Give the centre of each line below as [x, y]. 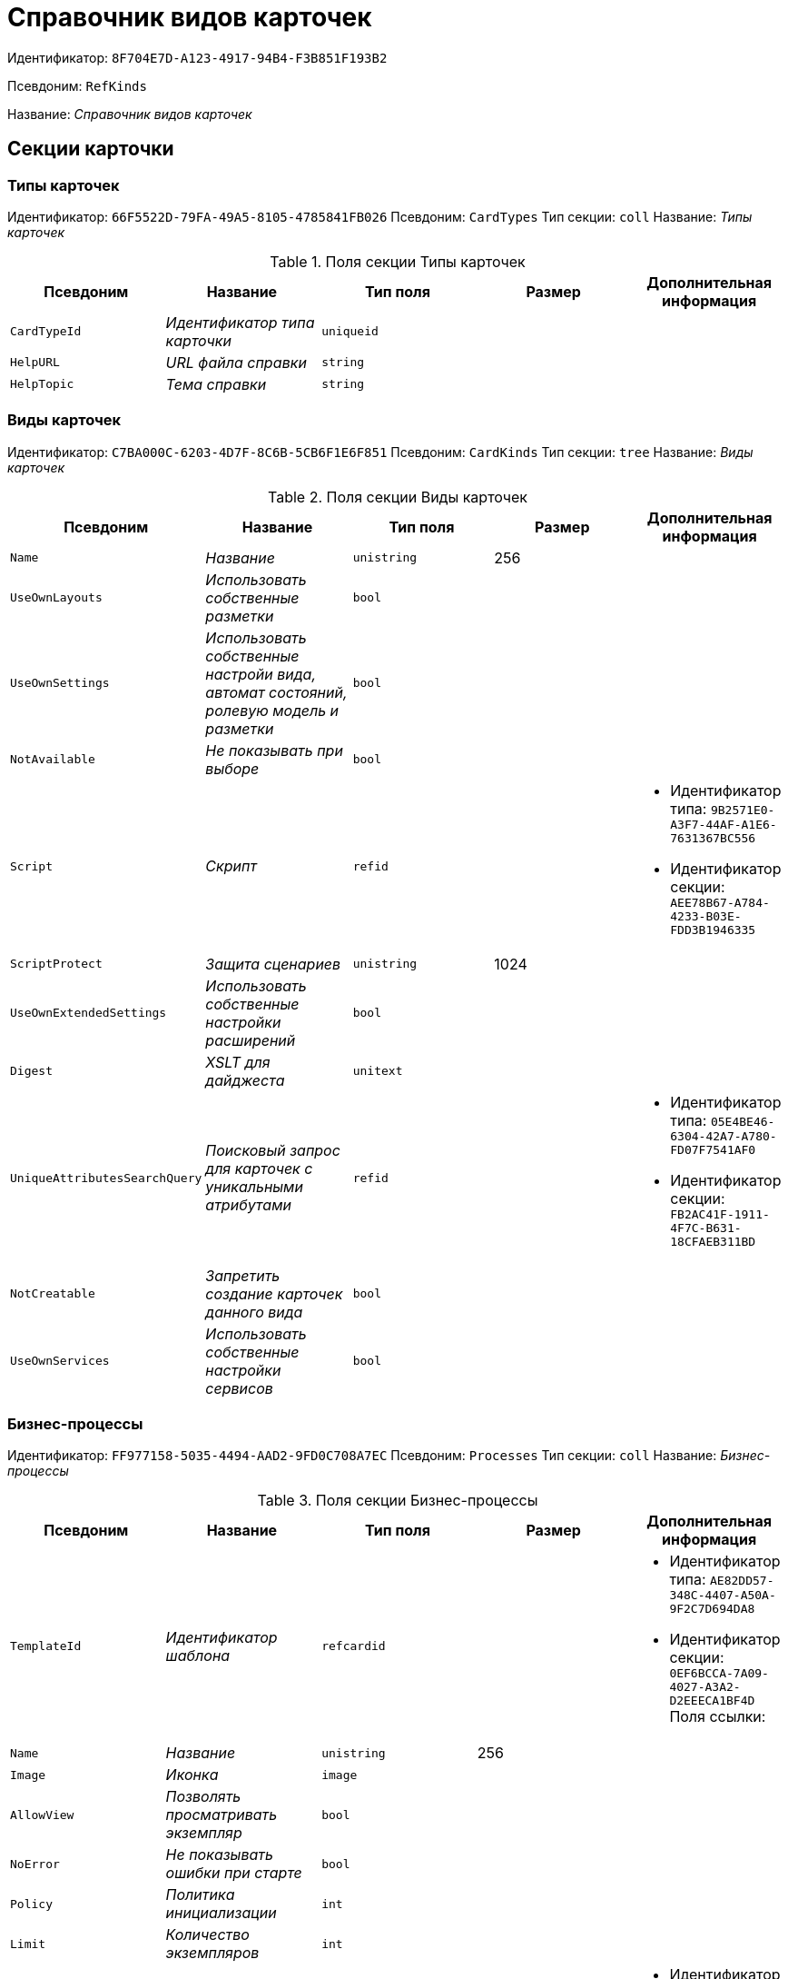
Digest [31, 1071]
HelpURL [35, 363]
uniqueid [350, 332]
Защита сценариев [273, 964]
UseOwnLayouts [56, 598]
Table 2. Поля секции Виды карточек [398, 497]
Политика [200, 1895]
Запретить [243, 1275]
